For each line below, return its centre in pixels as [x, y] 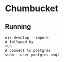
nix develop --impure [27, 38]
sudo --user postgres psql [32, 55]
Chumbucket [32, 9]
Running [18, 27]
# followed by [19, 42]
